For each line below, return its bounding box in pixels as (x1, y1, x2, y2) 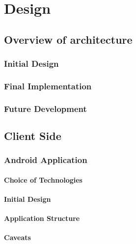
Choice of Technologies (4, 174, 82, 185)
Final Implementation (4, 80, 92, 92)
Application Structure (4, 213, 80, 223)
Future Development (4, 102, 87, 114)
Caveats (4, 232, 31, 243)
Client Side (4, 128, 61, 143)
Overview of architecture (4, 31, 133, 47)
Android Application (4, 154, 87, 166)
